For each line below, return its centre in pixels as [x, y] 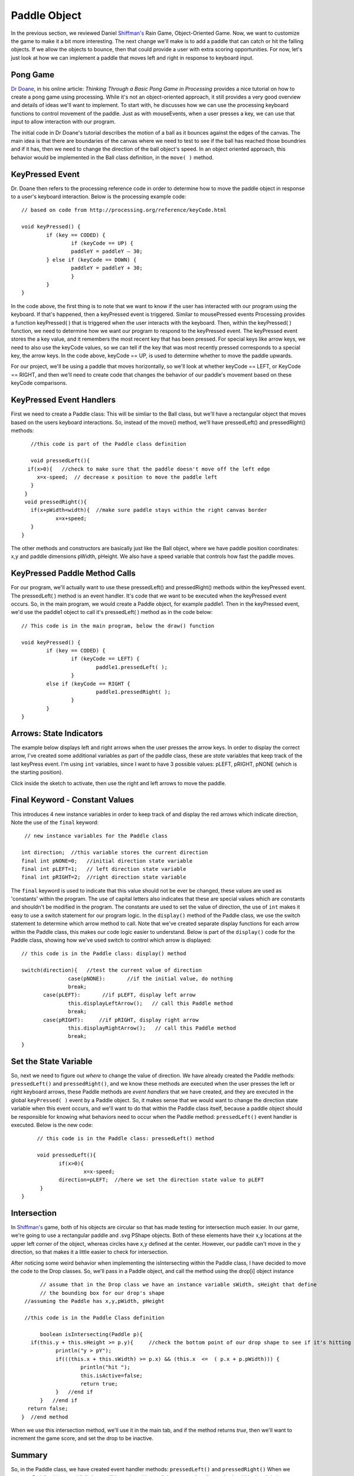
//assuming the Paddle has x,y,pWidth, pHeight [94, 1301]
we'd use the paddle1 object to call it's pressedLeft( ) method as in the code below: [112, 612]
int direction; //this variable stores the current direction [115, 853]
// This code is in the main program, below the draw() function [118, 626]
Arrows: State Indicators [57, 733]
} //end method [45, 1417]
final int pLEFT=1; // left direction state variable [104, 869]
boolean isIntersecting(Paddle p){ [91, 1334]
